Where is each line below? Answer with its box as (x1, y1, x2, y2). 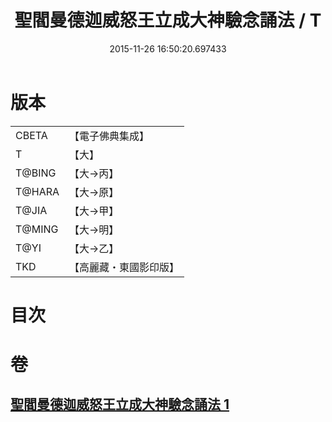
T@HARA (15, 184, 60, 198)
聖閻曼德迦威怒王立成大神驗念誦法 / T (14, 9, 322, 32)
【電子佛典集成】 (69, 129, 150, 143)
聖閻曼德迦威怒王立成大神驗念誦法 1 (10, 396, 230, 413)
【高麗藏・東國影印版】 (69, 260, 180, 274)
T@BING (15, 166, 57, 180)
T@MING (15, 222, 59, 236)
